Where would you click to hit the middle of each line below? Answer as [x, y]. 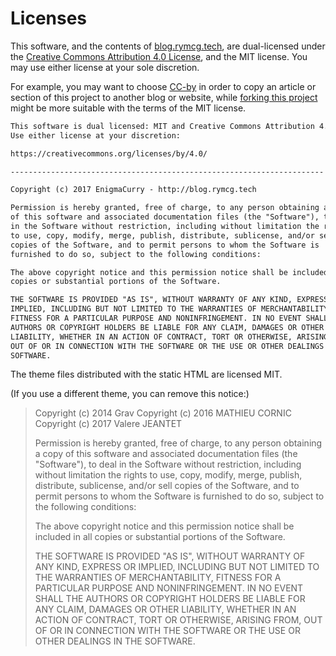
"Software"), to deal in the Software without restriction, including [168, 464]
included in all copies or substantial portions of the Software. [160, 537]
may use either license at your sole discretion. [105, 67]
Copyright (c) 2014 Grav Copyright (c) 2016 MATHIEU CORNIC [163, 413]
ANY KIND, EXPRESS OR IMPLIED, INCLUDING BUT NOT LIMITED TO [177, 567]
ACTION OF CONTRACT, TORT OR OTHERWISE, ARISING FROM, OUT [178, 620]
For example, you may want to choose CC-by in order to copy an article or [163, 86]
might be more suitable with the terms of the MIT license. [128, 108]
